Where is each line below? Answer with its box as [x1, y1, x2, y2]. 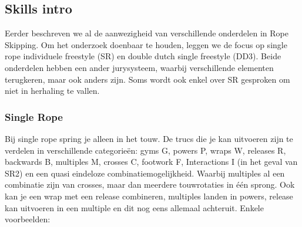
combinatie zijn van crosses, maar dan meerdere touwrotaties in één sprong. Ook [5, 178, 295, 191]
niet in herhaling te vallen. [5, 84, 100, 97]
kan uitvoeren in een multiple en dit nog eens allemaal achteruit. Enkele [5, 201, 264, 214]
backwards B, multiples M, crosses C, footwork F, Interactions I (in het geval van [5, 155, 298, 168]
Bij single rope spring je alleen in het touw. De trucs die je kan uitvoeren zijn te [5, 132, 293, 144]
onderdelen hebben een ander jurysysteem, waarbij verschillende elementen [5, 61, 274, 73]
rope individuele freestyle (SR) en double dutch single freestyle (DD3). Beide [5, 50, 281, 62]
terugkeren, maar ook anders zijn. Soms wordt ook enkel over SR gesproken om [5, 73, 290, 85]
